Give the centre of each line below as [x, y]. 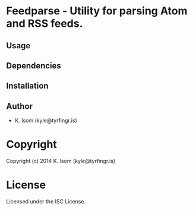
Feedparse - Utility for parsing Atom [97, 11]
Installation [27, 86]
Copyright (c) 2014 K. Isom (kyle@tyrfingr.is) [61, 161]
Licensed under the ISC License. [46, 202]
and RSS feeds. [45, 23]
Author [19, 106]
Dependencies [34, 66]
